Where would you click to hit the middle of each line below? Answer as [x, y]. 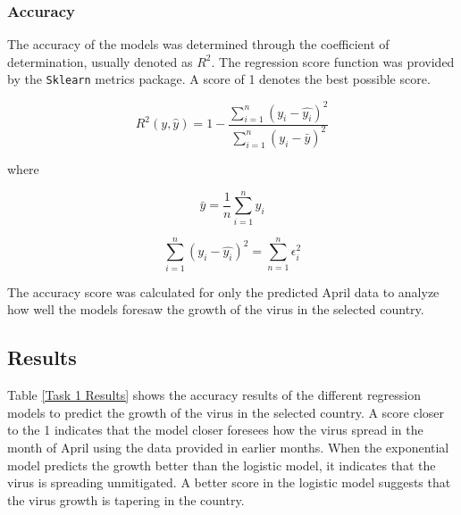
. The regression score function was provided [333, 61]
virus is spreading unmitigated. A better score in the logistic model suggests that [229, 482]
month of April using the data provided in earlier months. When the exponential [228, 447]
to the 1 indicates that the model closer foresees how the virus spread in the [215, 430]
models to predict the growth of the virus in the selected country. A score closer [226, 412]
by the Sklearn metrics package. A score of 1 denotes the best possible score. [219, 79]
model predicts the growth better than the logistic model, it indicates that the [222, 465]
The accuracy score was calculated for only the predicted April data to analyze [223, 291]
